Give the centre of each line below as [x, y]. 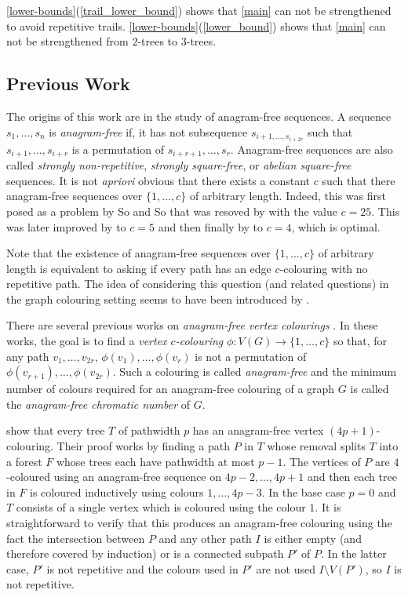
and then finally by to [211, 226]
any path [28, 356]
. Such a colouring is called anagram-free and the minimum [255, 371]
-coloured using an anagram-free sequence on [114, 477]
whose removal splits [316, 446]
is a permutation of [118, 149]
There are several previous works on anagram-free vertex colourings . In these [192, 325]
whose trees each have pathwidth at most [155, 461]
